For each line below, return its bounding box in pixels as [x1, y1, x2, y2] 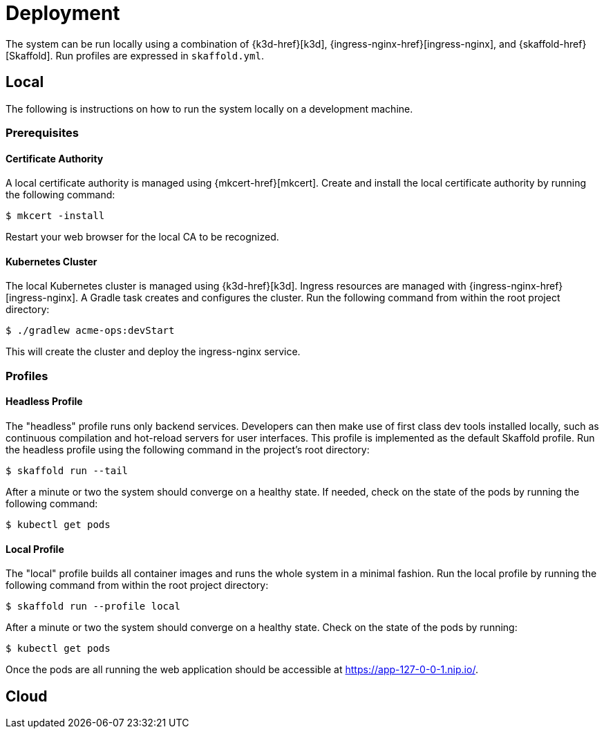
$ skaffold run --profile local [6, 601, 180, 612]
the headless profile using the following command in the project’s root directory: [6, 444, 370, 455]
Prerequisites [6, 125, 79, 140]
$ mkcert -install [6, 210, 105, 222]
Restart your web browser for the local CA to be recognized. [6, 231, 279, 243]
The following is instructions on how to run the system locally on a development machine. [6, 102, 413, 115]
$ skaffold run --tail [6, 465, 129, 476]
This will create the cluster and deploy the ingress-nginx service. [6, 346, 301, 358]
